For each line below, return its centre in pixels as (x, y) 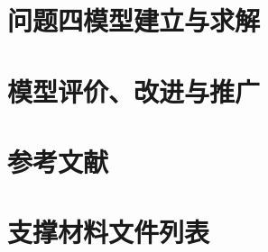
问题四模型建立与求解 (134, 20)
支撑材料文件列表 (109, 232)
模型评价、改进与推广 (134, 90)
